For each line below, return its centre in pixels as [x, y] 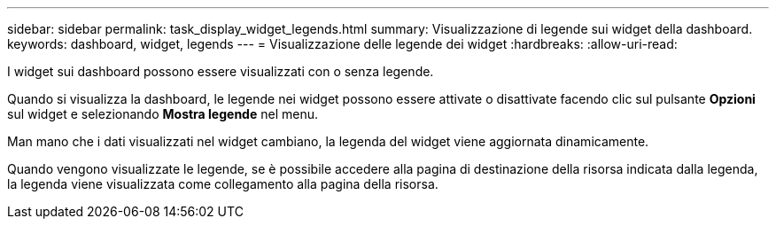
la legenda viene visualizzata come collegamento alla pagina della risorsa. [223, 184]
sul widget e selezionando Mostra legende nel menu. [163, 114]
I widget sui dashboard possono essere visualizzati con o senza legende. [221, 71]
